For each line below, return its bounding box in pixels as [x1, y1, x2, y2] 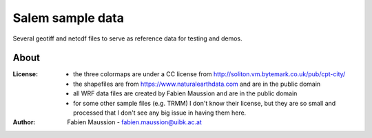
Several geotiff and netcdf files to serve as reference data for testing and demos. [12, 34, 242, 43]
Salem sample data [12, 10, 124, 25]
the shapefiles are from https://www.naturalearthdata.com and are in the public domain [73, 80, 321, 88]
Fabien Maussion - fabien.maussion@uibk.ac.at [67, 118, 203, 126]
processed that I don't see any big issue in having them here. [73, 108, 247, 117]
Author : [12, 118, 36, 126]
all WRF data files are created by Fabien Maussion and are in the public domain [73, 89, 298, 97]
